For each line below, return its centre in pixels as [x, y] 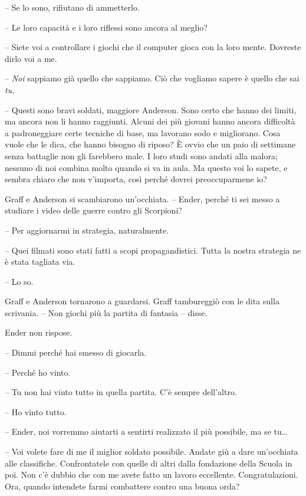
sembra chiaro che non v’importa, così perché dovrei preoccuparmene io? [136, 179]
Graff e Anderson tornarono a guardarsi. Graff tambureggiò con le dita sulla [142, 301]
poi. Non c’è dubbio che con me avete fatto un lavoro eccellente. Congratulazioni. [152, 474]
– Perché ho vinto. [38, 372]
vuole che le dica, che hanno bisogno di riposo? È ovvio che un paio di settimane [150, 144]
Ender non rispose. [39, 332]
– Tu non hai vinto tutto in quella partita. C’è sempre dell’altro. [121, 392]
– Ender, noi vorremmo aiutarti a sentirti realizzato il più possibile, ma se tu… [146, 431]
